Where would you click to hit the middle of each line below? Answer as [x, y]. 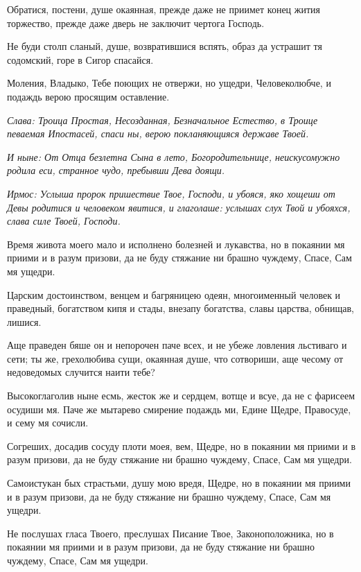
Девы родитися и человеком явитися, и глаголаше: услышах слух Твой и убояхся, [179, 207]
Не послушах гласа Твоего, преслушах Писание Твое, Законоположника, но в [170, 533]
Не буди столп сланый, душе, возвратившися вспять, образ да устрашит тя [165, 46]
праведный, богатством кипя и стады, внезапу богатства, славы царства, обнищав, [180, 308]
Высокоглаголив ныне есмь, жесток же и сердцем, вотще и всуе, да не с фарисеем [181, 396]
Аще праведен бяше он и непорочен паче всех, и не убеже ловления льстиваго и [177, 345]
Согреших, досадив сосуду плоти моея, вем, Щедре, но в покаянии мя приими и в [182, 445]
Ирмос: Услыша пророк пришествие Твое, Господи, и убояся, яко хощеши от [171, 193]
